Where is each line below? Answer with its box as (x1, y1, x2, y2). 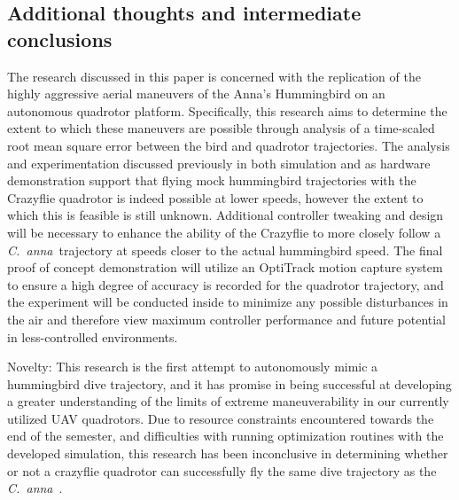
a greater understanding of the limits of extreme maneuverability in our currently (7, 392, 449, 410)
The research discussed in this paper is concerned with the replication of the (7, 66, 421, 85)
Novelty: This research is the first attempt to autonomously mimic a (7, 357, 378, 376)
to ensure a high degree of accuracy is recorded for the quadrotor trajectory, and (7, 275, 444, 293)
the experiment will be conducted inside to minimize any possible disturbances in (7, 293, 448, 311)
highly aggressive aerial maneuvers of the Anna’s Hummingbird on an (7, 84, 385, 103)
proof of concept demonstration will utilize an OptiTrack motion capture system (7, 258, 443, 277)
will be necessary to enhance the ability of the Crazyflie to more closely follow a (7, 223, 441, 241)
